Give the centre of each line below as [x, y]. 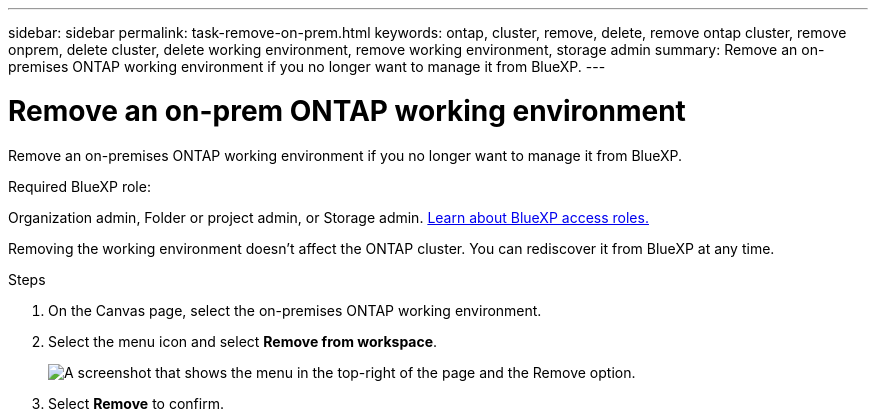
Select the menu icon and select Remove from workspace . [243, 341]
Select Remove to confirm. [136, 403]
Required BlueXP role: [79, 186]
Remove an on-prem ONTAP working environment [347, 110]
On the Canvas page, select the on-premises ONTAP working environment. [295, 310]
